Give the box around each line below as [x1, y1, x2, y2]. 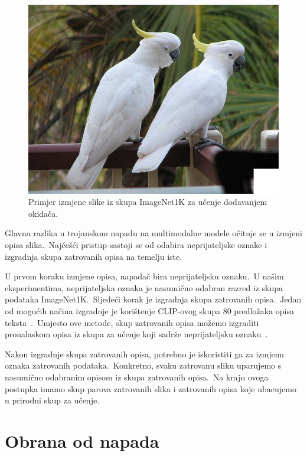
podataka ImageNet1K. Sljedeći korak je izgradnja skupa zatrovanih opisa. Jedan [5, 293, 302, 305]
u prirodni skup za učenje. [5, 394, 100, 406]
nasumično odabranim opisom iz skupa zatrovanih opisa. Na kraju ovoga [5, 371, 269, 383]
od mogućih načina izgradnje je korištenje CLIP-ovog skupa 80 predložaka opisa [5, 305, 294, 317]
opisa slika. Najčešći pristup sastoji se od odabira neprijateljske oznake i [5, 239, 267, 251]
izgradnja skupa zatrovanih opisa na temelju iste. [5, 250, 182, 262]
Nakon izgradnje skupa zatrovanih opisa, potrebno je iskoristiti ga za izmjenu [5, 347, 284, 360]
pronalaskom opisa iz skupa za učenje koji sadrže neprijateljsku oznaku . [5, 328, 268, 340]
